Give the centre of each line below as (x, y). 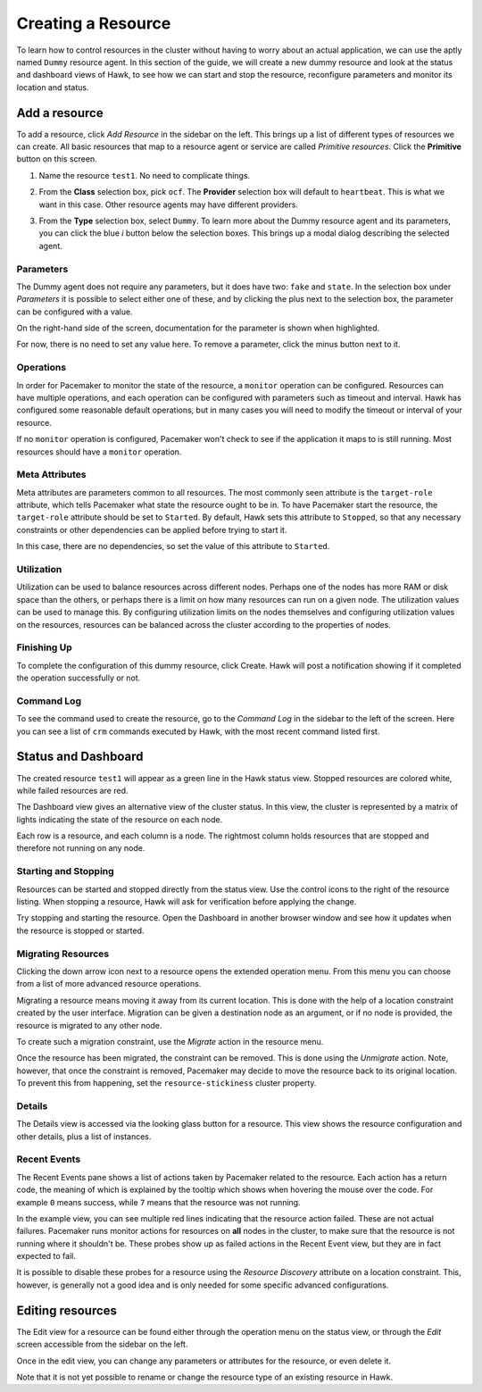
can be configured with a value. (75, 312)
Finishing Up (45, 647)
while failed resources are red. (72, 790)
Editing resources (67, 1310)
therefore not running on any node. (81, 848)
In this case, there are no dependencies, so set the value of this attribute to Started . (173, 546)
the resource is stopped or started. (80, 930)
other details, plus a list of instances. (84, 1136)
